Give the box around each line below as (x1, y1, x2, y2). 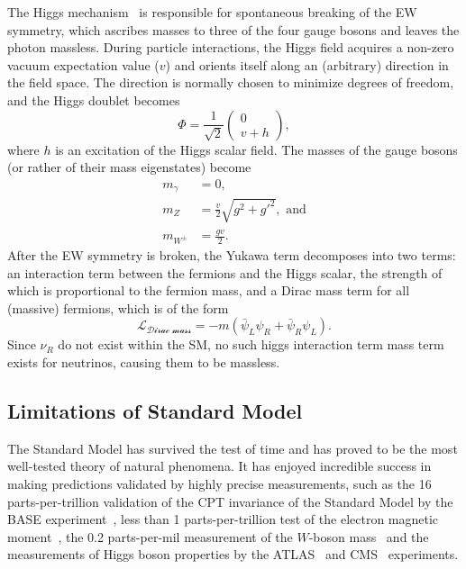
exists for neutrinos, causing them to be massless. (7, 352, 280, 371)
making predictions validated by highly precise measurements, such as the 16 (7, 474, 432, 492)
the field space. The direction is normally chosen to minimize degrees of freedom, (7, 73, 454, 92)
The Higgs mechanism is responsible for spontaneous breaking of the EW (7, 3, 417, 21)
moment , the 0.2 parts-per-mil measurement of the (7, 527, 293, 546)
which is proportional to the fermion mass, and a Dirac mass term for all (7, 281, 410, 300)
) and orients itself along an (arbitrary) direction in (165, 55, 449, 74)
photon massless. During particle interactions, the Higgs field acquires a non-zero (7, 38, 454, 57)
